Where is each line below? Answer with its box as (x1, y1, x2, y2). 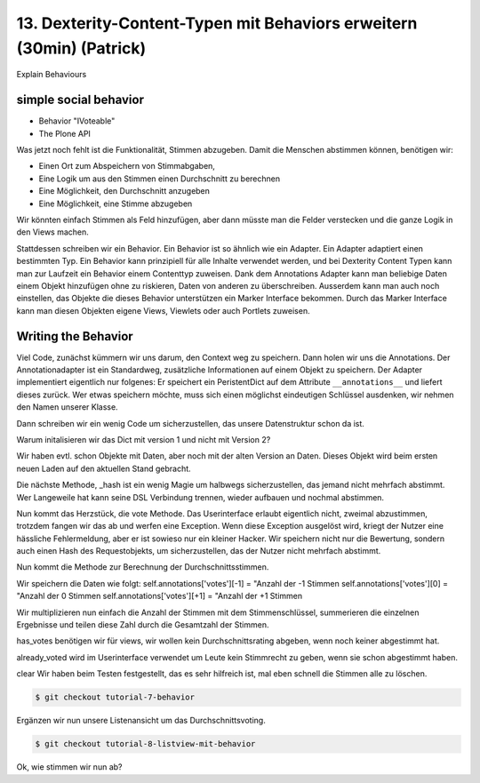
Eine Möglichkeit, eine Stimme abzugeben (38, 198, 193, 209)
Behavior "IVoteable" (38, 116, 116, 126)
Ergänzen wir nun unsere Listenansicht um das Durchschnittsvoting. (16, 715, 266, 726)
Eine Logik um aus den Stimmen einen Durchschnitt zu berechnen (38, 173, 281, 184)
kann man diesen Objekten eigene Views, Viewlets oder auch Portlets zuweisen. (16, 305, 310, 316)
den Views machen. (16, 227, 89, 237)
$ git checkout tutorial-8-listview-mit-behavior (35, 739, 256, 749)
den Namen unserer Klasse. (16, 402, 119, 412)
